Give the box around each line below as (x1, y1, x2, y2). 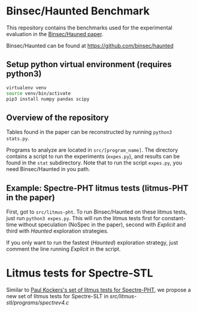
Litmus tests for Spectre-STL (6, 266, 153, 280)
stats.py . (6, 135, 30, 142)
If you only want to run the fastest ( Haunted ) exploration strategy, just (6, 239, 178, 246)
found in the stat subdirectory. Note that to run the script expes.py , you (6, 159, 183, 166)
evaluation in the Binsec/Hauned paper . (6, 30, 104, 37)
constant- (161, 215, 186, 221)
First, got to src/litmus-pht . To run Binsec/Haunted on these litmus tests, (6, 208, 187, 215)
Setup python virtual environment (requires (6, 59, 172, 70)
